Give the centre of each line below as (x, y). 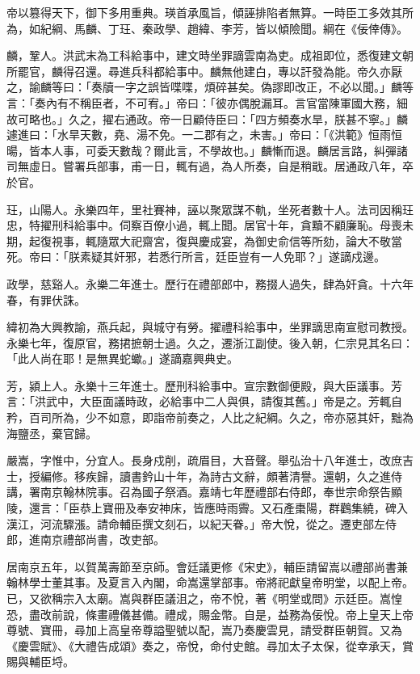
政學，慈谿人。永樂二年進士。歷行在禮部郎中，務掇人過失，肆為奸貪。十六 (204, 283)
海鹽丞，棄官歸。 (52, 433)
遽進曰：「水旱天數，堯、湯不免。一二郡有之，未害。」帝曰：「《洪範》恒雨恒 (204, 135)
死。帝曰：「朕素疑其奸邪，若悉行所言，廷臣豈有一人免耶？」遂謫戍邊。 (196, 257)
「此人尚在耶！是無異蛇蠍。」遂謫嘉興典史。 (122, 358)
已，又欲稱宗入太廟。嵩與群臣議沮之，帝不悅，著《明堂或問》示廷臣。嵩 (199, 598)
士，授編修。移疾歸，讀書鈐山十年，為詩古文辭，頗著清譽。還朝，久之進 (199, 476)
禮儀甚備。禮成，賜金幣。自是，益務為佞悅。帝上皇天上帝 (260, 614)
